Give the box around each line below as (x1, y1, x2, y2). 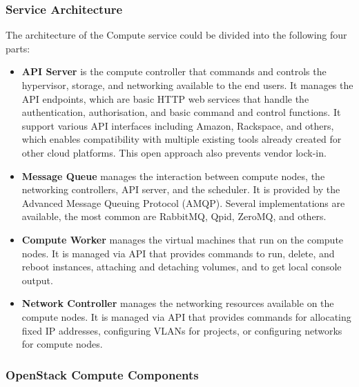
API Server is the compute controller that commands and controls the (21, 64, 327, 79)
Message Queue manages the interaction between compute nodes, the (21, 168, 325, 183)
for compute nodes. (21, 337, 103, 351)
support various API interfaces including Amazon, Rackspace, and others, (21, 118, 334, 132)
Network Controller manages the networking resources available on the (21, 296, 334, 310)
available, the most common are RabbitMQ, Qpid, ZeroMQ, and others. (21, 209, 327, 224)
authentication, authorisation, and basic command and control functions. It (21, 105, 341, 119)
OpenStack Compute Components (6, 366, 199, 383)
